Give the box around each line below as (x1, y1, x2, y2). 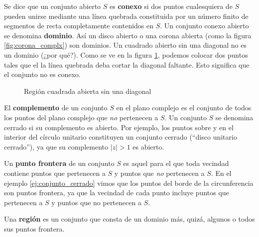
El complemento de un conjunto (4, 102, 108, 113)
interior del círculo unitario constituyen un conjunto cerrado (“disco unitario (4, 132, 237, 142)
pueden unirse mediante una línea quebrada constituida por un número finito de (4, 10, 249, 21)
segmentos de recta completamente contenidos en (4, 20, 154, 31)
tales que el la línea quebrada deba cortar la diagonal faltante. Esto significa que (4, 59, 250, 70)
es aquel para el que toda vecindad (123, 158, 229, 168)
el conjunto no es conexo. (4, 69, 81, 79)
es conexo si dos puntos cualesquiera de (110, 1, 233, 11)
